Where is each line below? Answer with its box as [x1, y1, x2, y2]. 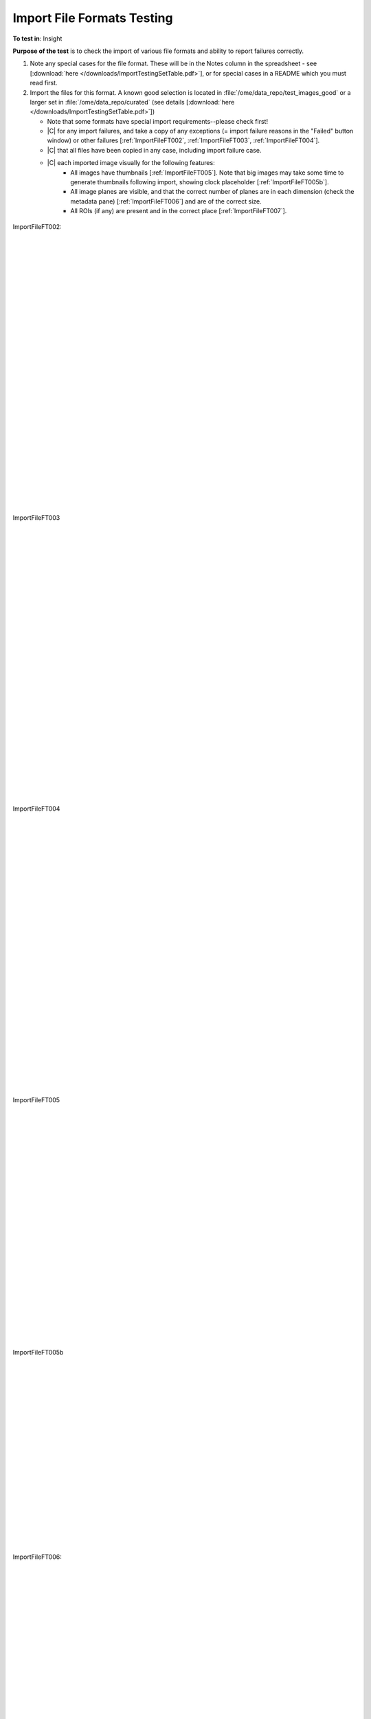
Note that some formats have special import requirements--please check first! [47, 117, 268, 125]
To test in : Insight [12, 34, 63, 43]
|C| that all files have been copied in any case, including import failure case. [47, 146, 262, 154]
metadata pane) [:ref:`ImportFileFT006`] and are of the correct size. [70, 197, 262, 206]
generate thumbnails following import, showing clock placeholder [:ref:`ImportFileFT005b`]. [70, 178, 329, 186]
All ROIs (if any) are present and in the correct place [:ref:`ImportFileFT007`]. [70, 207, 287, 215]
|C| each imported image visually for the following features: [47, 159, 216, 167]
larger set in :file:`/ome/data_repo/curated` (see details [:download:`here [30, 98, 235, 106]
